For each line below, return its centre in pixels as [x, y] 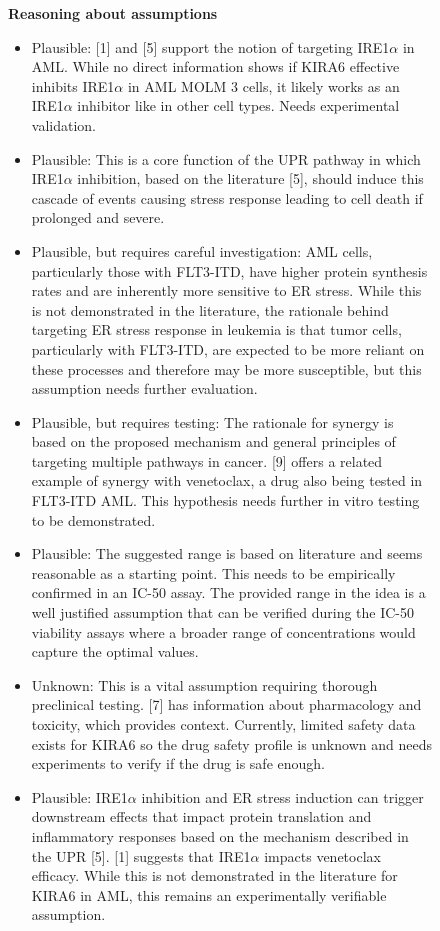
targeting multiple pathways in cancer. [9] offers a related [207, 460]
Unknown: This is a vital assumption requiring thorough [204, 684]
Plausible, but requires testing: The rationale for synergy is [212, 421]
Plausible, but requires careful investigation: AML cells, [202, 250]
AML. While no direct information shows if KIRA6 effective [215, 66]
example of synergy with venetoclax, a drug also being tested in [227, 480]
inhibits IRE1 [73, 85]
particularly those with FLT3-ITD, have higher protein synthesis [229, 270]
